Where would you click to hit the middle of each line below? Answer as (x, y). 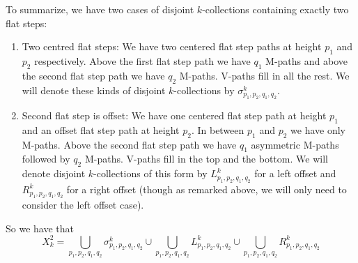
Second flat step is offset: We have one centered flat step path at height (174, 115)
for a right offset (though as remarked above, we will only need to (207, 189)
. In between (218, 129)
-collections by (204, 90)
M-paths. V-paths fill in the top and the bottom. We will (206, 159)
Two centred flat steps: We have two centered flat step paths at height (172, 46)
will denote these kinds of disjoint (94, 90)
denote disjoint (54, 173)
